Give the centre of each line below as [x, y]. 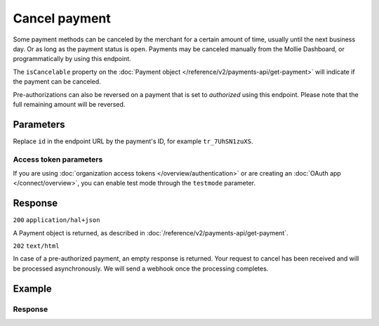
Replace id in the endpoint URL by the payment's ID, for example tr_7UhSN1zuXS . [133, 141]
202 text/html [36, 246]
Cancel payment [62, 18]
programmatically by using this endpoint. [72, 59]
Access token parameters [58, 159]
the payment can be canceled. [57, 81]
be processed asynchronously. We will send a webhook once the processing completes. [141, 268]
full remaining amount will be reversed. [69, 104]
